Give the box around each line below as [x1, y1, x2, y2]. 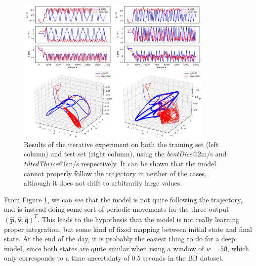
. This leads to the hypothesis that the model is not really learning [37, 214, 240, 224]
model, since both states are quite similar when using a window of [4, 243, 204, 253]
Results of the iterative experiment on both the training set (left [24, 139, 219, 149]
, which [227, 243, 249, 253]
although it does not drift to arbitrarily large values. [24, 178, 182, 188]
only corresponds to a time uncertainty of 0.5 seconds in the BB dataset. [4, 253, 224, 263]
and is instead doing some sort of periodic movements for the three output [4, 204, 229, 214]
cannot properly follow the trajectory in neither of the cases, [24, 168, 207, 178]
